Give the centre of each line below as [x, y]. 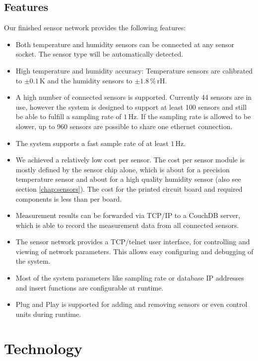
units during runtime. [48, 314]
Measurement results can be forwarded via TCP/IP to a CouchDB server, [128, 215]
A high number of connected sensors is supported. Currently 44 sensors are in [134, 97]
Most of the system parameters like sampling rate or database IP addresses [130, 278]
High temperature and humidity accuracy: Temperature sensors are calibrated [134, 70]
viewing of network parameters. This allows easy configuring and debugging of [134, 251]
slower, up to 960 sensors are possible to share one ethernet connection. [124, 126]
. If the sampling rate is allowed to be [194, 116]
